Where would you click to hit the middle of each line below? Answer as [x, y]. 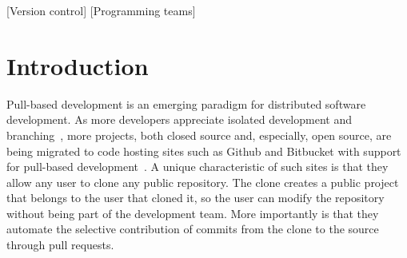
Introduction [78, 65]
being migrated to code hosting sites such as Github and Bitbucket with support [204, 151]
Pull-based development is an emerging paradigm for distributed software [186, 103]
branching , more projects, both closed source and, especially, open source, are [199, 135]
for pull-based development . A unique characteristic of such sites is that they [198, 167]
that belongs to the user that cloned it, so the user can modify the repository [196, 198]
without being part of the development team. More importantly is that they [193, 213]
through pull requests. [60, 245]
